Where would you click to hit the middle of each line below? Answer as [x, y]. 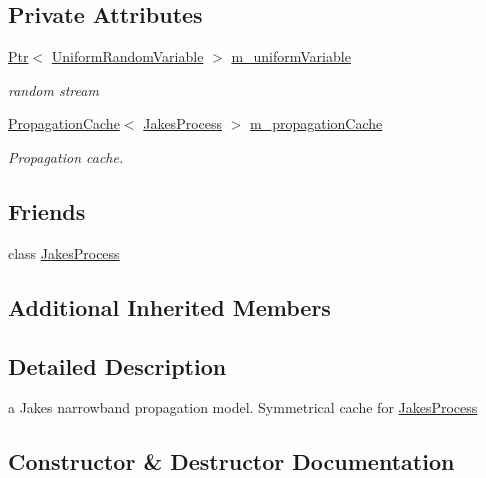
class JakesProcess [64, 252]
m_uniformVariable [291, 56]
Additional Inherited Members [169, 306]
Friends [47, 210]
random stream [53, 89]
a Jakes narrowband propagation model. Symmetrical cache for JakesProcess [243, 407]
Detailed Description [117, 365]
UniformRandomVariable [127, 56]
